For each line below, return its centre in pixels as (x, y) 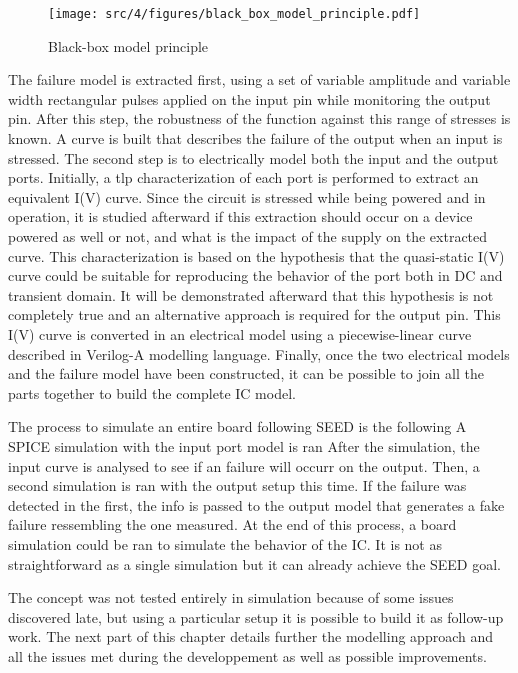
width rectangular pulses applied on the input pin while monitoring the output (249, 98)
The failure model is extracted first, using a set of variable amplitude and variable (259, 79)
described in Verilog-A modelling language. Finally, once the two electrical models (259, 353)
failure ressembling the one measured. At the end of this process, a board (232, 524)
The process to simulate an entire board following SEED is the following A (237, 426)
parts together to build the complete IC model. (152, 392)
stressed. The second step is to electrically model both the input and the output (253, 157)
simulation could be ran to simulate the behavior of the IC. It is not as (225, 543)
